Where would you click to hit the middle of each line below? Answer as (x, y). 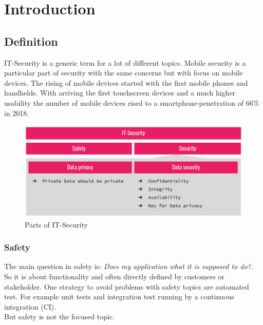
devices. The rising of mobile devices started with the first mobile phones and (126, 82)
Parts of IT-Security (56, 224)
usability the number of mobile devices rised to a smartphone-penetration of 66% (132, 102)
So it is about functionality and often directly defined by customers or (114, 276)
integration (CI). (30, 306)
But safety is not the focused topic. (60, 317)
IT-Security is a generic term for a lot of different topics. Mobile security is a (125, 62)
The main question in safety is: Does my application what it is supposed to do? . (129, 266)
